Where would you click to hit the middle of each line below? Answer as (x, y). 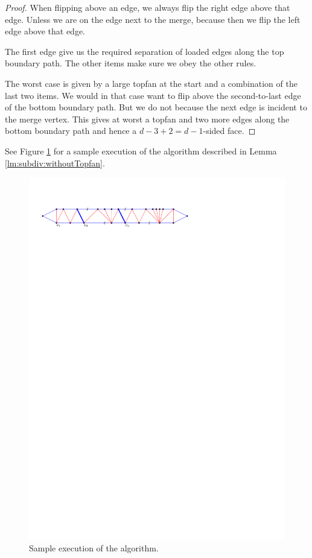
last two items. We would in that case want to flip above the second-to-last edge (153, 95)
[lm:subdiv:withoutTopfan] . (55, 163)
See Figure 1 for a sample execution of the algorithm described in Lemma (141, 151)
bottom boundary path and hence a (71, 131)
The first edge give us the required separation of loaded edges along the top (145, 51)
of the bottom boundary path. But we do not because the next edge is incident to (156, 107)
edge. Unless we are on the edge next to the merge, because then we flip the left (153, 19)
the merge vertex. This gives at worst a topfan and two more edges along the (147, 119)
